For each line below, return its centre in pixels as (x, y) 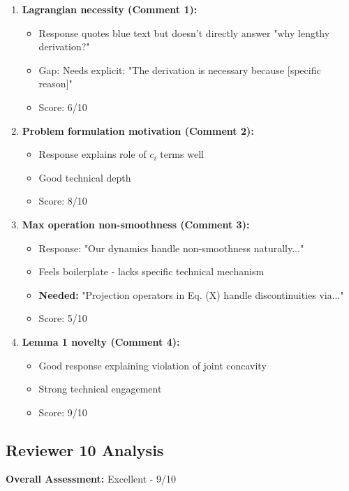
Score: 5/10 (63, 318)
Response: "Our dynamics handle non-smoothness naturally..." (171, 248)
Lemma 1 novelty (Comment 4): (101, 341)
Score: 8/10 (63, 201)
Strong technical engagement (100, 389)
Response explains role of (92, 154)
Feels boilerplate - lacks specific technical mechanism (151, 271)
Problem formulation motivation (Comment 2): (138, 130)
